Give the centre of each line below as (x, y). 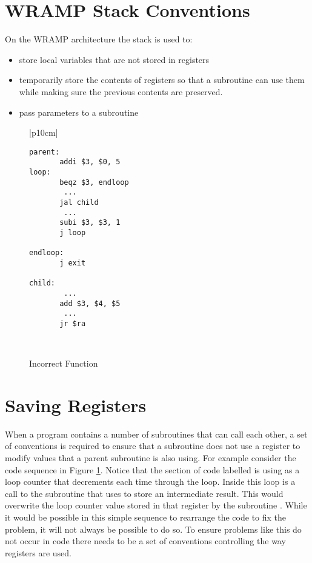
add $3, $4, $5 (90, 303)
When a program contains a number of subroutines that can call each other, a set (156, 434)
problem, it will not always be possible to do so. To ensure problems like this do (153, 529)
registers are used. (38, 552)
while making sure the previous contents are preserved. (121, 91)
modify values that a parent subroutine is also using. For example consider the (151, 458)
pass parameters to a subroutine (79, 112)
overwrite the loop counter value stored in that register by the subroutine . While (156, 505)
